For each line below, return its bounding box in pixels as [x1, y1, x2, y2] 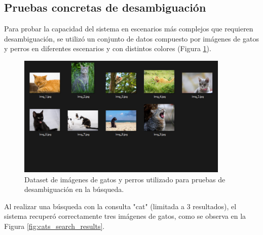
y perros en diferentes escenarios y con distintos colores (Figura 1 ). [4, 43, 211, 54]
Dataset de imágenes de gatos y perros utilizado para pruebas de [24, 174, 226, 184]
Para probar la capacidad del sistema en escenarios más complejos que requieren [4, 23, 253, 34]
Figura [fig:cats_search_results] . [4, 220, 105, 231]
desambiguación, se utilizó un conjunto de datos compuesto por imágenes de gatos [4, 33, 259, 44]
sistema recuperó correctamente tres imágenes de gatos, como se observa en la [4, 211, 246, 221]
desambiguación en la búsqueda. [24, 184, 124, 194]
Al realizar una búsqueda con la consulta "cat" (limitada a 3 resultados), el [4, 201, 237, 211]
